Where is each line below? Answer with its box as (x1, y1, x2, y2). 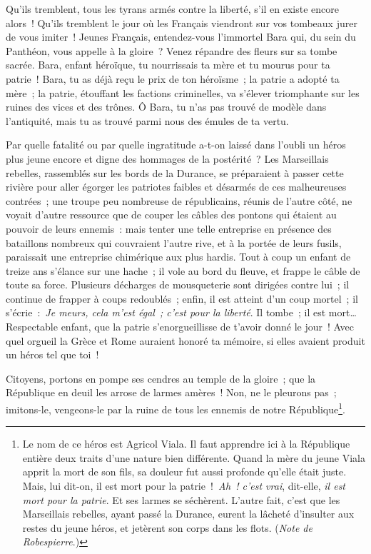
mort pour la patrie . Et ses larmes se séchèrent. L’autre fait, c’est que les (22, 492, 340, 507)
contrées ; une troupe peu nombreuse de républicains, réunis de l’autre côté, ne (6, 193, 352, 208)
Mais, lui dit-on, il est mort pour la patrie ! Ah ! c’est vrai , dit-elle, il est (22, 478, 346, 493)
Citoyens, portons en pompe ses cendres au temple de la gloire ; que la (6, 371, 316, 386)
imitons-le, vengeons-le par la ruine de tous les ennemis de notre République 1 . (6, 400, 345, 416)
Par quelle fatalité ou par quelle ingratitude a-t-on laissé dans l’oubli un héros (6, 137, 346, 152)
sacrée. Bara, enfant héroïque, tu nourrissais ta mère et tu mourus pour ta (6, 57, 330, 72)
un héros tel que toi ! (6, 347, 99, 362)
